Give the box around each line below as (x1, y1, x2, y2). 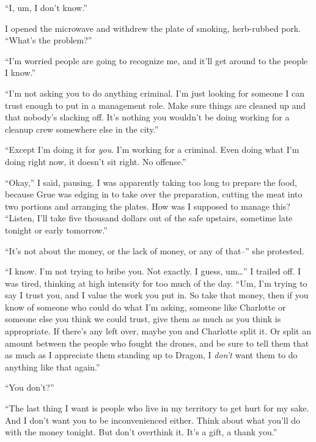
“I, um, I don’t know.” (5, 1, 87, 13)
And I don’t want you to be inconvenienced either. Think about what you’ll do (5, 413, 301, 426)
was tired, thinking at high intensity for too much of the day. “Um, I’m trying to (5, 276, 307, 289)
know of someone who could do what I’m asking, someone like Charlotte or (5, 300, 286, 313)
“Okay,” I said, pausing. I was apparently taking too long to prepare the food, (5, 175, 297, 188)
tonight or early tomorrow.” (5, 223, 108, 236)
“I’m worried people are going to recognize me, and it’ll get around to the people (5, 54, 308, 67)
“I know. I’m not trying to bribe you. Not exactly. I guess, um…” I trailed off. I (5, 265, 301, 278)
